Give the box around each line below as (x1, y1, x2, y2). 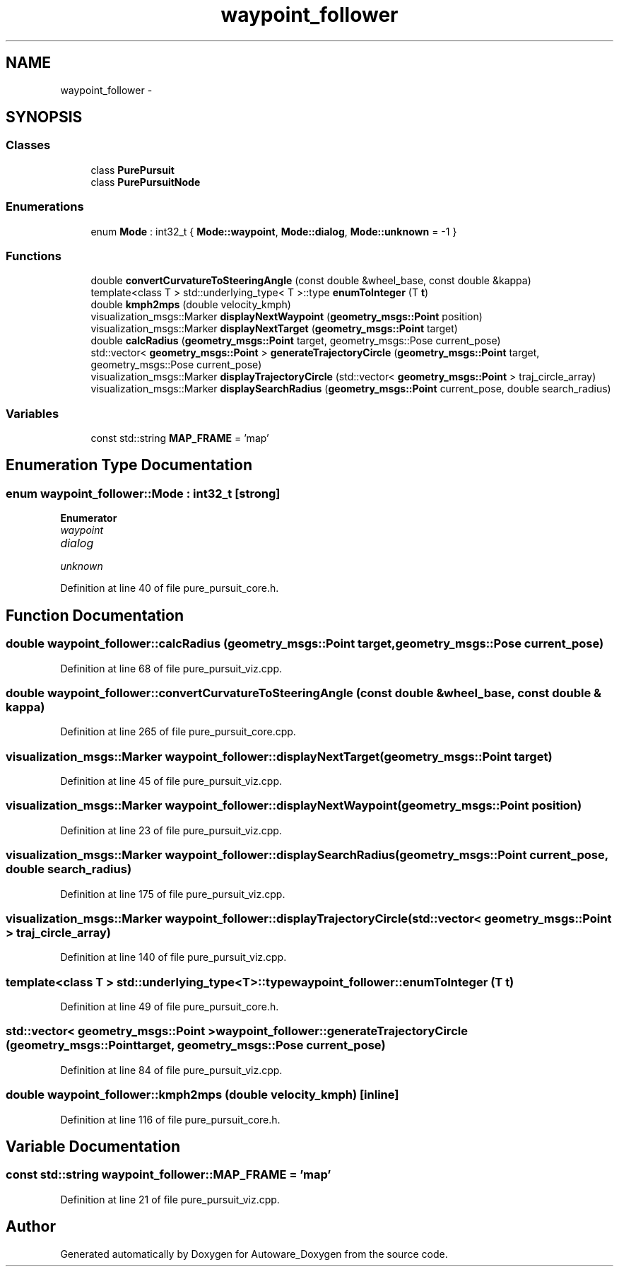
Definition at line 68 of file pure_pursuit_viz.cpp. (60, 662, 282, 675)
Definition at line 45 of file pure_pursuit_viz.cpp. (60, 775, 283, 787)
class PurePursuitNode (90, 175, 201, 188)
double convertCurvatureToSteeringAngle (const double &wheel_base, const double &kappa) (90, 274, 531, 287)
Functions (6, 248, 61, 263)
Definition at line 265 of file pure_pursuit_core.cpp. (60, 725, 296, 738)
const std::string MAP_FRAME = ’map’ (90, 432, 269, 445)
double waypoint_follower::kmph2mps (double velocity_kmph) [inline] (6, 1087, 399, 1102)
